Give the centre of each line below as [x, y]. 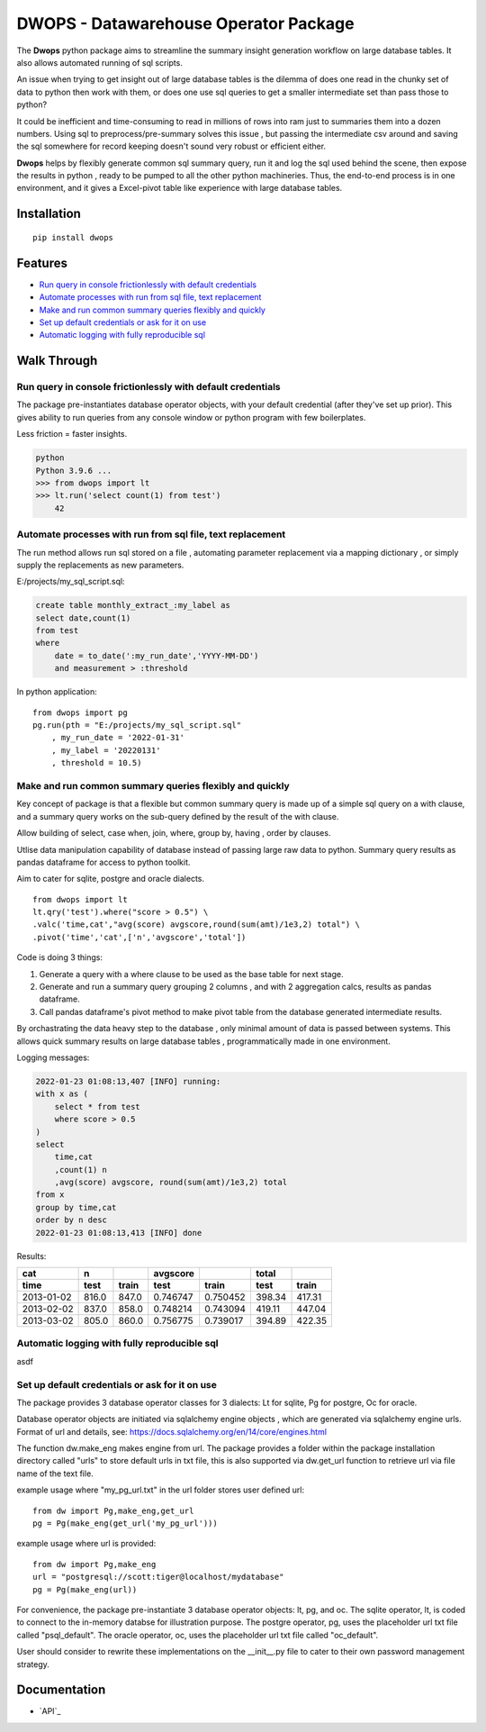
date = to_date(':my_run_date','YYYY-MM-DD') [157, 656]
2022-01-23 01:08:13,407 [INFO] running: [128, 1081]
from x [50, 1195]
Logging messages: [53, 1057]
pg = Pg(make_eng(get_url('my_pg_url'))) [125, 1523]
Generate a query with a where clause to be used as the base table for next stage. [191, 974]
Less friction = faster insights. [72, 434]
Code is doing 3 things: [60, 957]
